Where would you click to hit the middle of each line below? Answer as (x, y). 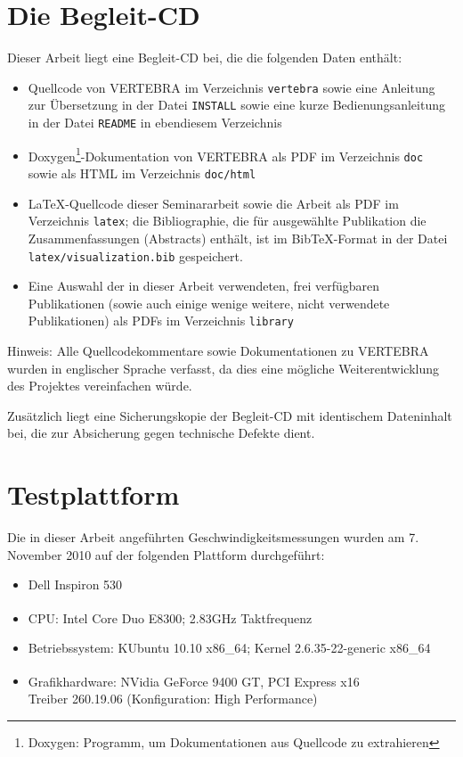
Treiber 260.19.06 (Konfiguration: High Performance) (173, 698)
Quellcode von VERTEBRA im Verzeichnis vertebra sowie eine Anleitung (231, 87)
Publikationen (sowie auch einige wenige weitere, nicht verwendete (209, 303)
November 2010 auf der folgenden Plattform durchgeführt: (166, 554)
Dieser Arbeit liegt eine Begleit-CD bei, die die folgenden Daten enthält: (205, 58)
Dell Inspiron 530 (75, 584)
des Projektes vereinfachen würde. (100, 386)
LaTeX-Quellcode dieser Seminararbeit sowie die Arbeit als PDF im (213, 203)
